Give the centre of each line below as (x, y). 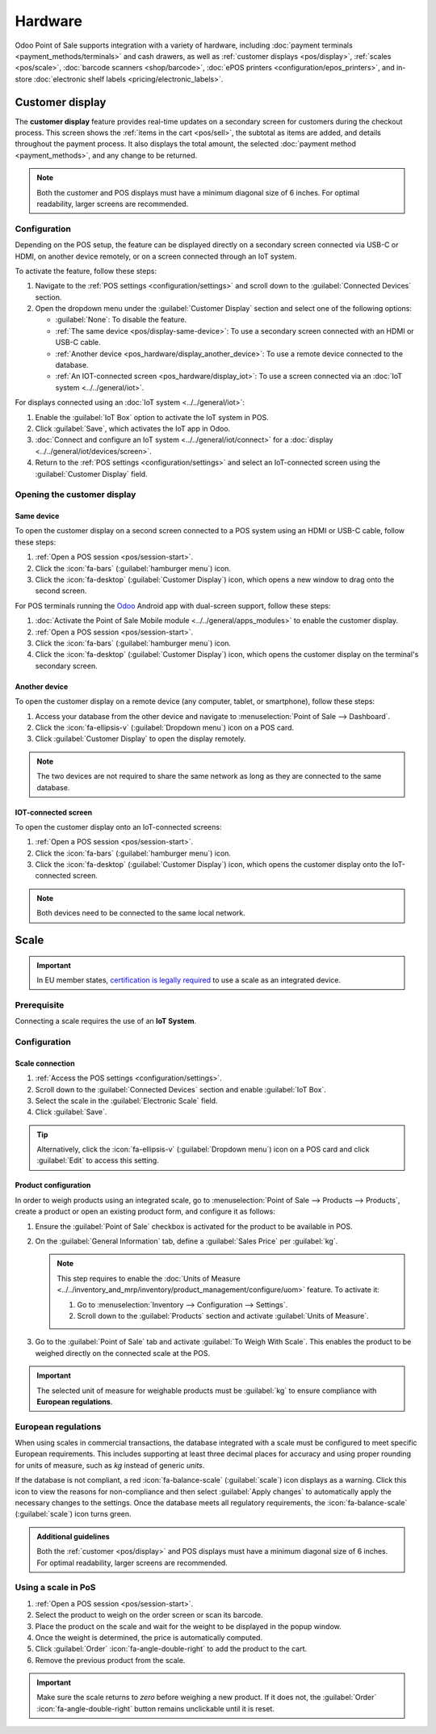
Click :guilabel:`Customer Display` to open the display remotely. (140, 739)
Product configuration (53, 1185)
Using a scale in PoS (55, 1588)
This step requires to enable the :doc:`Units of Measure (149, 1278)
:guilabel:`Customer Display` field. (92, 473)
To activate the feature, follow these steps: (86, 271)
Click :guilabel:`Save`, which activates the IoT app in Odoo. (133, 428)
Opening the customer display (75, 495)
